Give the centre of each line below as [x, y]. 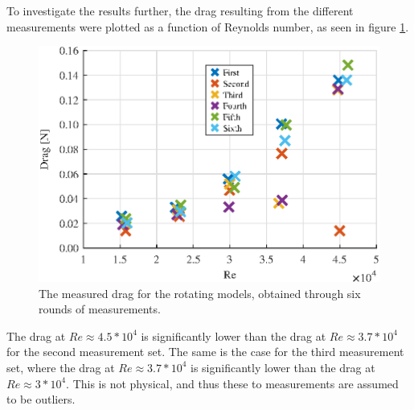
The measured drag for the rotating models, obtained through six [200, 293]
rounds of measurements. [100, 309]
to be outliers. [41, 399]
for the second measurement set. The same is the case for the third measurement [205, 352]
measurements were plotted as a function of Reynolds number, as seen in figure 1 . [208, 26]
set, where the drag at [61, 367]
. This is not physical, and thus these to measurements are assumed [232, 383]
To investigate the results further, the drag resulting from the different [180, 10]
